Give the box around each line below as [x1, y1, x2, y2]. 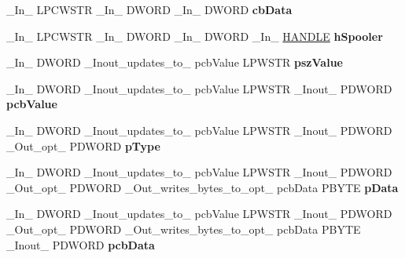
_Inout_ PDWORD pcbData [6, 236, 155, 253]
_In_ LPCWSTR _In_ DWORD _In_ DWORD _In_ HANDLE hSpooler [6, 27, 383, 44]
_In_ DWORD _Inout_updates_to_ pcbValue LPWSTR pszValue [6, 54, 343, 71]
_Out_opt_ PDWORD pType [6, 137, 160, 154]
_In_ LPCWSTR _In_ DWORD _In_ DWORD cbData [6, 2, 293, 17]
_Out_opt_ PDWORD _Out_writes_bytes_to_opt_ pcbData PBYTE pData [6, 179, 399, 195]
